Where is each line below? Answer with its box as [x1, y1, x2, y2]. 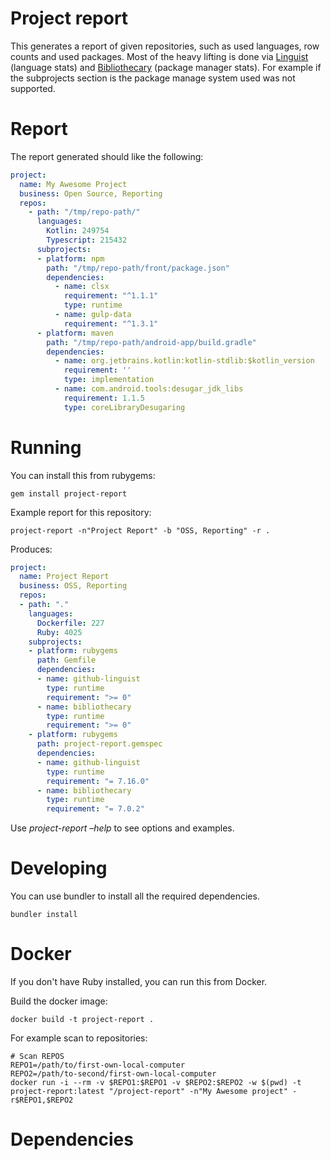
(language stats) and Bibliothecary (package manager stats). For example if [10, 61, 322, 73]
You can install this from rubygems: [10, 469, 156, 481]
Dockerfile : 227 [36, 618, 105, 628]
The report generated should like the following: [10, 150, 204, 162]
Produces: [10, 543, 53, 555]
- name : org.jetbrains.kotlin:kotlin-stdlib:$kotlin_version [54, 356, 315, 366]
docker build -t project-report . [10, 1015, 155, 1025]
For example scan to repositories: [10, 1032, 148, 1044]
